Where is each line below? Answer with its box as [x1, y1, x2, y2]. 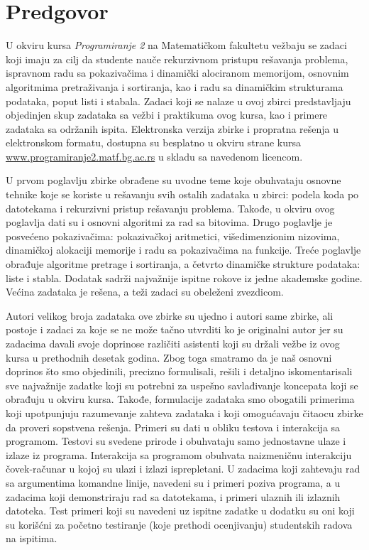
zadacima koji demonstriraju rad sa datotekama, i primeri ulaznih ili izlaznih [6, 489, 341, 504]
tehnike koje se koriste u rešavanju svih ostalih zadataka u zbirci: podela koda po [6, 187, 359, 202]
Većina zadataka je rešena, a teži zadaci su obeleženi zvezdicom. [6, 284, 284, 299]
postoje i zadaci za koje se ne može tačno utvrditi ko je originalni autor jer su [6, 322, 343, 337]
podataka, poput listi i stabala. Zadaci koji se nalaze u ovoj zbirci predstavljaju [6, 93, 351, 108]
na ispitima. [6, 531, 57, 546]
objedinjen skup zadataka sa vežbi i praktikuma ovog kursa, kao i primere [6, 107, 328, 122]
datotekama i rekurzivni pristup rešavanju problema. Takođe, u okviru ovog [6, 200, 335, 215]
